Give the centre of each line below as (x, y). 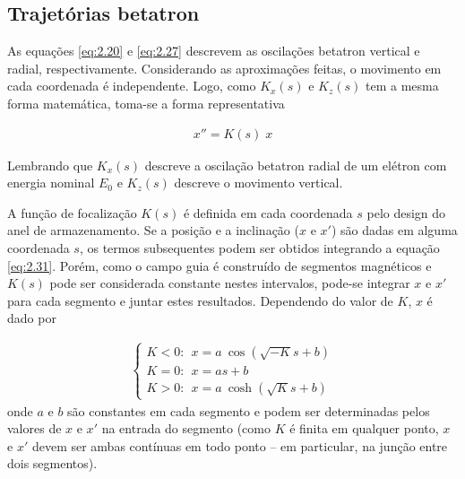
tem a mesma (402, 86)
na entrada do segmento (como (186, 428)
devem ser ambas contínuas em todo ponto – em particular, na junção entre (240, 445)
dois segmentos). (52, 463)
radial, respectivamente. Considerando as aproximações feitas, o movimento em (224, 68)
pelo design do (406, 212)
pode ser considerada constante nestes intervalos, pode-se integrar (230, 283)
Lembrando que (50, 165)
